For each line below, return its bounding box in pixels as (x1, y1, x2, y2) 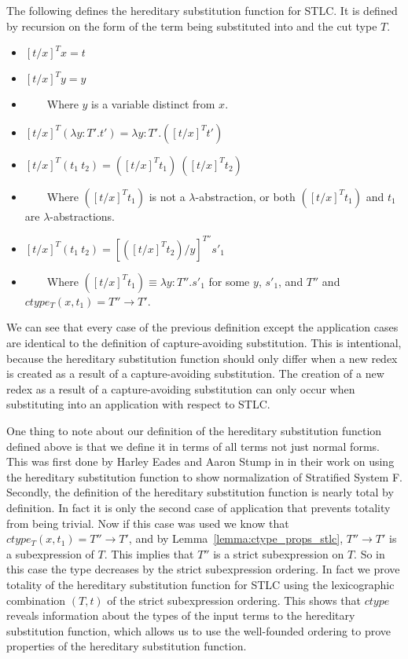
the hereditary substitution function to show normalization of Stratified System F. (6, 468, 402, 485)
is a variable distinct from (91, 96, 215, 112)
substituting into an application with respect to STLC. (6, 396, 270, 412)
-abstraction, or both (195, 188, 296, 204)
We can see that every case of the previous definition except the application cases (6, 319, 399, 335)
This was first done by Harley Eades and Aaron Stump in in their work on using (6, 453, 395, 470)
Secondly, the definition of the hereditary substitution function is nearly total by (6, 484, 394, 500)
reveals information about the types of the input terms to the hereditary (6, 607, 355, 624)
